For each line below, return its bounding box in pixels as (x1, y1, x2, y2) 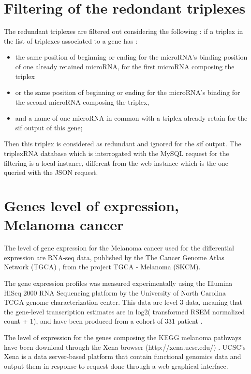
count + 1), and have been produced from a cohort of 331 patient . (4, 316, 203, 326)
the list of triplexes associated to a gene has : (4, 35, 138, 46)
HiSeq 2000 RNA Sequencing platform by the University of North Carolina (4, 287, 226, 297)
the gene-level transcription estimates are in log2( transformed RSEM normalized (4, 306, 245, 316)
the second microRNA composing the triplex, (15, 96, 149, 107)
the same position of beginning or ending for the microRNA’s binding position (15, 52, 248, 62)
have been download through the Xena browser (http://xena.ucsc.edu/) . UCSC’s (4, 342, 246, 352)
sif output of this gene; (15, 122, 83, 132)
